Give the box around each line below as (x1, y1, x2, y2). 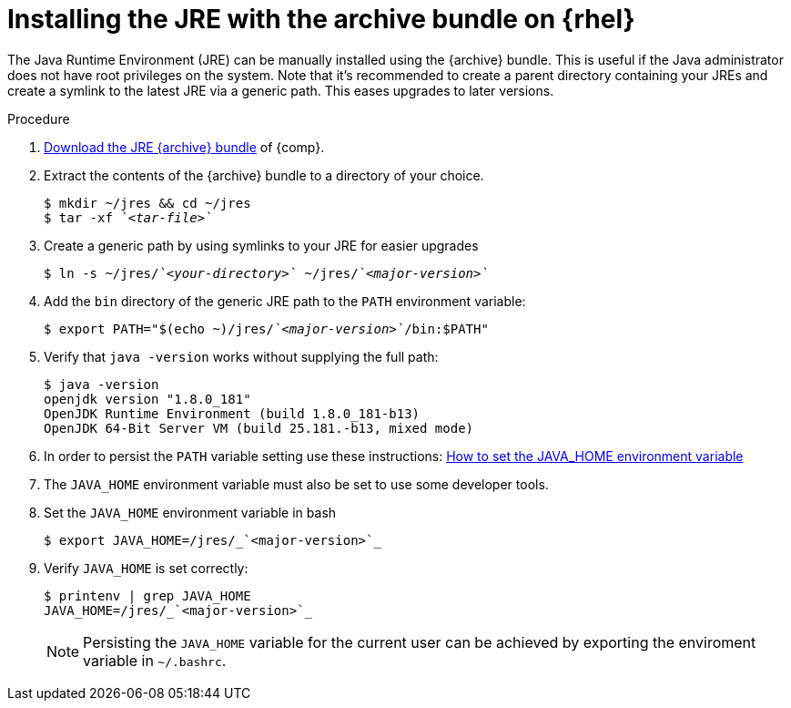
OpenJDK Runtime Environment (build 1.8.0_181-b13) (44, 405, 421, 421)
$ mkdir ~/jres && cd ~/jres (44, 195, 251, 210)
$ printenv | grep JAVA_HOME (44, 588, 251, 603)
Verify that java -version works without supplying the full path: (44, 348, 439, 364)
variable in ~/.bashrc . (83, 651, 227, 670)
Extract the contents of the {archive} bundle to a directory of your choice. (44, 167, 484, 183)
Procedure (7, 110, 70, 127)
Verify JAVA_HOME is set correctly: (44, 559, 248, 576)
